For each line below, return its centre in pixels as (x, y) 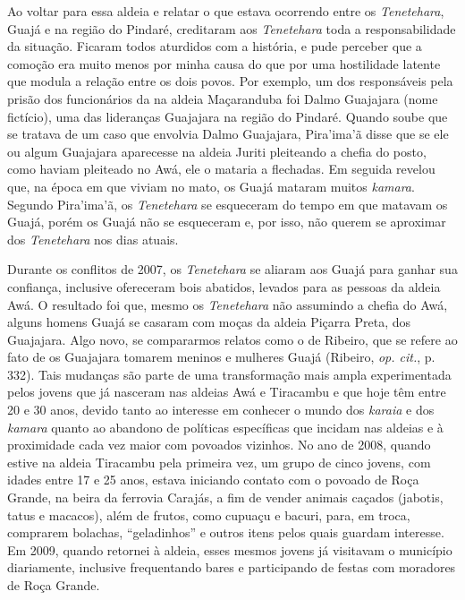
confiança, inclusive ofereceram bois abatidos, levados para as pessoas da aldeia (224, 286)
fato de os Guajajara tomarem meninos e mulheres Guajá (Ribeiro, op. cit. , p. (221, 357)
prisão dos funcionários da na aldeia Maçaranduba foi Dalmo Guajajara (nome (223, 98)
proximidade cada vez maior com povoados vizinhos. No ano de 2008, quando (219, 445)
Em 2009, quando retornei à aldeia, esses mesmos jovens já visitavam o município (230, 549)
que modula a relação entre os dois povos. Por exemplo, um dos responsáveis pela (230, 81)
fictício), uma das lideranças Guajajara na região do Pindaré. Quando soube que (228, 116)
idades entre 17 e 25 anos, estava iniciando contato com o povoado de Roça (213, 480)
